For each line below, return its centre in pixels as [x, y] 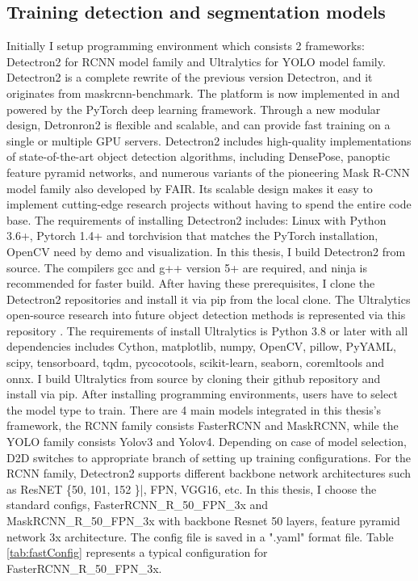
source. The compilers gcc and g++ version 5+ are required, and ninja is [187, 267]
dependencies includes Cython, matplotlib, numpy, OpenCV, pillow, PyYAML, [201, 346]
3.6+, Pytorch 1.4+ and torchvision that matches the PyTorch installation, [192, 236]
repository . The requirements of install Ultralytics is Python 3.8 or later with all [207, 330]
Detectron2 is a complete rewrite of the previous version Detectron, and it [190, 77]
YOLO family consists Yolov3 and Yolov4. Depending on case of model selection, [207, 442]
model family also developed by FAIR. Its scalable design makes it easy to [190, 188]
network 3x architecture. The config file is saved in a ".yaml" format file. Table [200, 536]
